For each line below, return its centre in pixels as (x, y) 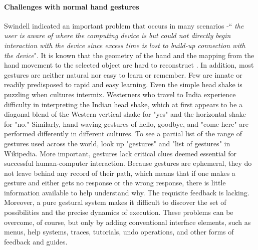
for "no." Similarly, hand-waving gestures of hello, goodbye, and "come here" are (126, 123)
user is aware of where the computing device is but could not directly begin (117, 35)
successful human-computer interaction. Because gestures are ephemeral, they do (128, 163)
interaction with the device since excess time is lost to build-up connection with (125, 45)
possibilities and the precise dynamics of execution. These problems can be (119, 212)
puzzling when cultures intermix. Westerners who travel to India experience (120, 94)
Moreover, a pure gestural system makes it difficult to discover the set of (115, 202)
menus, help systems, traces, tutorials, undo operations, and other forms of (119, 232)
